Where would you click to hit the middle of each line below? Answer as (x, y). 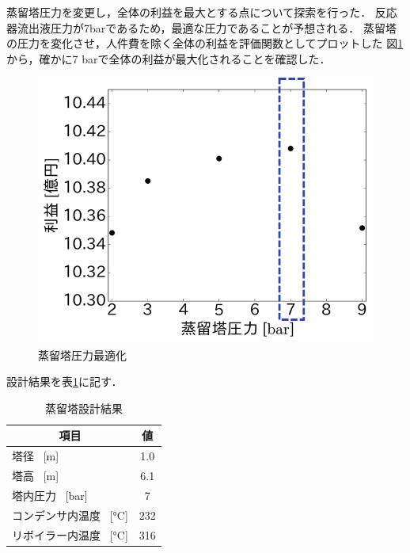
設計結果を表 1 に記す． (65, 381)
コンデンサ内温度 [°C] (70, 515)
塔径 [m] (36, 456)
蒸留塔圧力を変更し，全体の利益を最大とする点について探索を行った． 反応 (202, 12)
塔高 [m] (36, 475)
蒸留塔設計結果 (84, 408)
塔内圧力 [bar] (50, 495)
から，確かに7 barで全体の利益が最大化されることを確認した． (169, 58)
